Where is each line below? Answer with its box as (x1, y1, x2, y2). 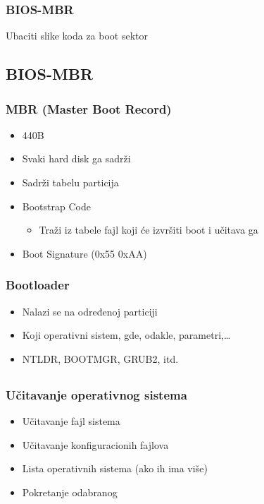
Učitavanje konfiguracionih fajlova (22, 437, 169, 452)
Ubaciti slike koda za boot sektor (6, 28, 149, 43)
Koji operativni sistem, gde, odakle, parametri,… (22, 328, 231, 342)
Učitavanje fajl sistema (22, 414, 120, 428)
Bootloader (6, 276, 70, 294)
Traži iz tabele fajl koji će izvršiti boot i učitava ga (39, 222, 258, 237)
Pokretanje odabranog (22, 484, 118, 499)
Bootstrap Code (22, 198, 91, 213)
